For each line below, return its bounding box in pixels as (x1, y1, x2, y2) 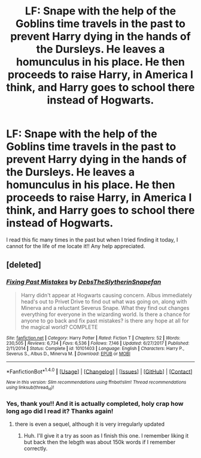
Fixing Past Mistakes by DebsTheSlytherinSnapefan (6, 278, 162, 286)
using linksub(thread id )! (6, 385, 54, 391)
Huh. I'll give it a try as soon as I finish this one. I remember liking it (23, 432, 189, 439)
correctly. (23, 445, 48, 452)
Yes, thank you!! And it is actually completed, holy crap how (6, 399, 184, 408)
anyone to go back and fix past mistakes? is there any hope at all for (20, 317, 190, 324)
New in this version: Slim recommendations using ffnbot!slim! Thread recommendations (6, 379, 187, 385)
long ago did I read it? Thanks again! (6, 406, 114, 415)
